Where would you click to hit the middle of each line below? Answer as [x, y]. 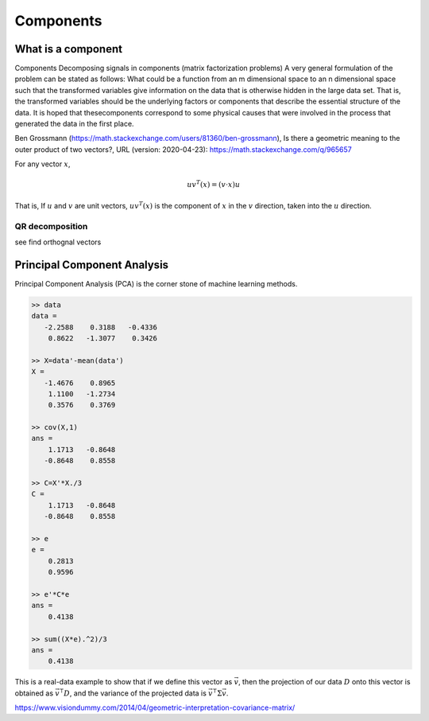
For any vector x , [43, 164]
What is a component [69, 49]
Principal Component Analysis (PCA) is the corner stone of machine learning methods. [156, 283]
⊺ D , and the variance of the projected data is [133, 693]
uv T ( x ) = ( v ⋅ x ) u [214, 184]
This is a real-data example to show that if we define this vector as [124, 682]
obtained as [34, 693]
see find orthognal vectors [58, 242]
